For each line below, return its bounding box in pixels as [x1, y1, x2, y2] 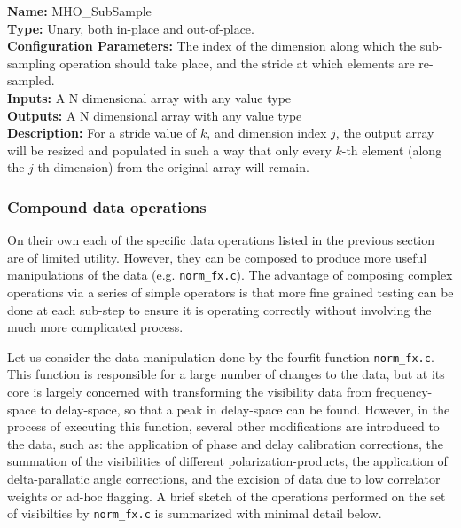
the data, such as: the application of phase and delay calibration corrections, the [7, 434, 443, 453]
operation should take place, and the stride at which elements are [59, 53, 415, 72]
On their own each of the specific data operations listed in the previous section [7, 231, 434, 249]
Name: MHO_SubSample [7, 2, 152, 20]
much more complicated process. [7, 318, 184, 336]
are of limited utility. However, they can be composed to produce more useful [7, 248, 427, 266]
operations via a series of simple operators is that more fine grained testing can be [7, 283, 454, 301]
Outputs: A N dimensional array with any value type [7, 106, 302, 124]
